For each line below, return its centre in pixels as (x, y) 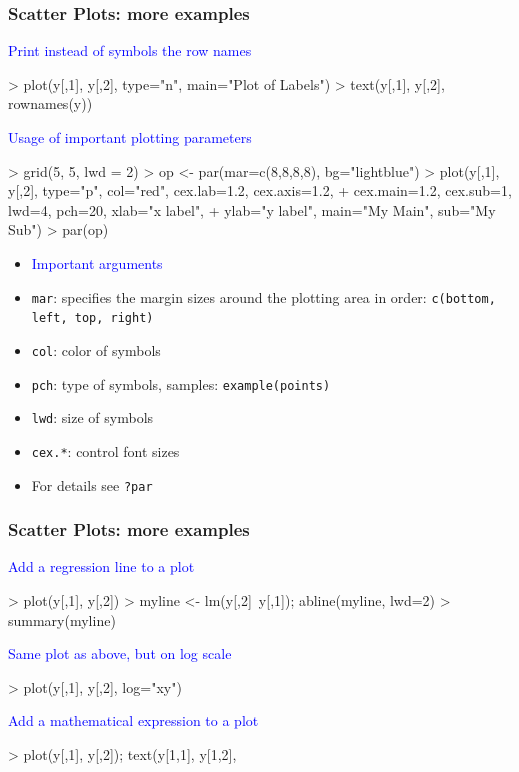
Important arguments (97, 262)
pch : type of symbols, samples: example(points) (181, 383)
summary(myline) (62, 619)
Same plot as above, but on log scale (120, 653)
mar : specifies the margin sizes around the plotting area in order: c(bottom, (263, 296)
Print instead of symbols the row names (130, 50)
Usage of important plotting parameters (130, 137)
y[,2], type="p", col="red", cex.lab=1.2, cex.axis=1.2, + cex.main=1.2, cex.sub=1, (260, 190)
